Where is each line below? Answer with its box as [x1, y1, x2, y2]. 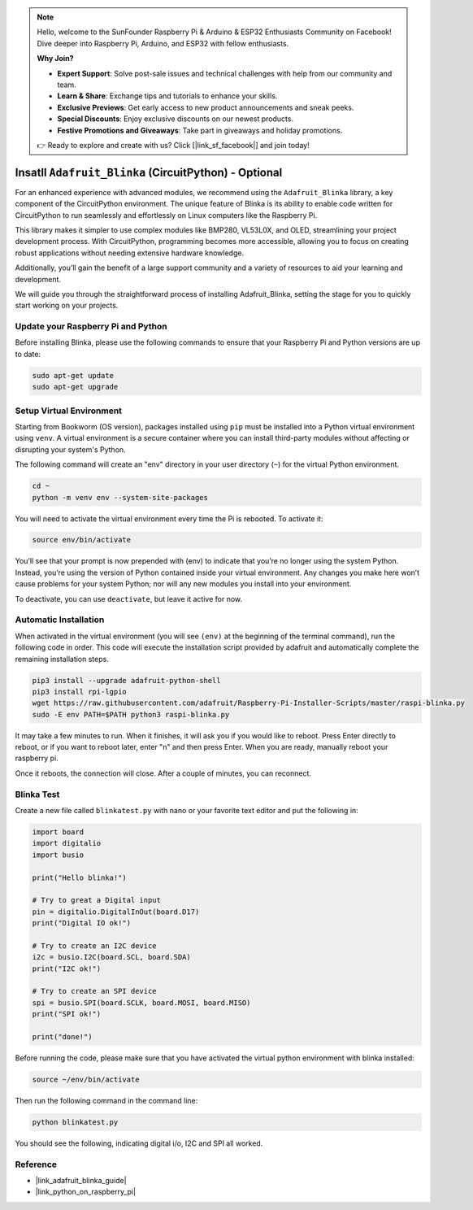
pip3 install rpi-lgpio [32, 687, 128, 696]
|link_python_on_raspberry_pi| [35, 1187, 137, 1197]
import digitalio [32, 838, 102, 848]
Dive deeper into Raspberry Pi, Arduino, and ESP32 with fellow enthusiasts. [37, 38, 289, 48]
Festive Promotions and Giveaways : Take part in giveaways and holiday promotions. [57, 125, 343, 135]
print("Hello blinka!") [32, 873, 128, 882]
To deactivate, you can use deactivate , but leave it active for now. [15, 594, 243, 603]
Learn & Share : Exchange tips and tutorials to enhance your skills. [57, 91, 278, 101]
